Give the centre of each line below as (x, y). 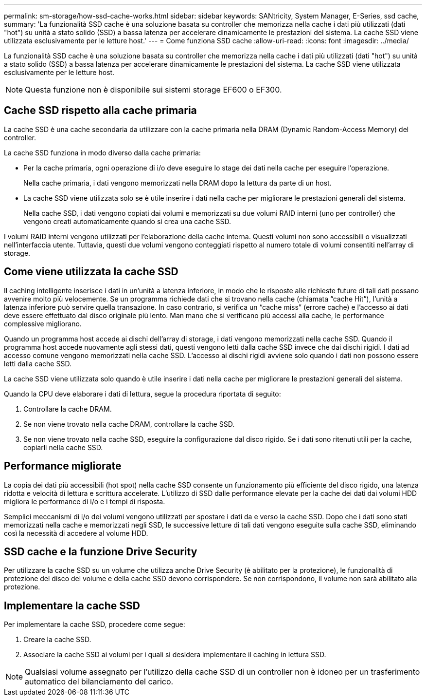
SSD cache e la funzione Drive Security (101, 551)
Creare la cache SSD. (57, 640)
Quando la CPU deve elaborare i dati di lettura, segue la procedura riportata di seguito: (142, 394)
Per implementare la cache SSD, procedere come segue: (95, 624)
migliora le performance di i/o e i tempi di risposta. (85, 501)
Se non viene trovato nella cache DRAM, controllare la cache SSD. (129, 424)
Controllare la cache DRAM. (68, 409)
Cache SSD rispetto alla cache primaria (100, 111)
